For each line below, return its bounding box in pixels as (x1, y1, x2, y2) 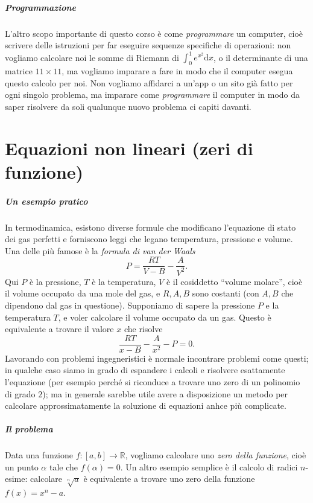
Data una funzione (5, 449, 73, 461)
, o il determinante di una (213, 51, 308, 63)
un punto (5, 460, 39, 473)
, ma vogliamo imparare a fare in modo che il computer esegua (62, 65, 293, 77)
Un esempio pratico (5, 194, 88, 207)
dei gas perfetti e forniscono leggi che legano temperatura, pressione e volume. (5, 232, 293, 245)
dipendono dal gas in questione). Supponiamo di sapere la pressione (5, 298, 255, 311)
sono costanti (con (192, 287, 259, 300)
